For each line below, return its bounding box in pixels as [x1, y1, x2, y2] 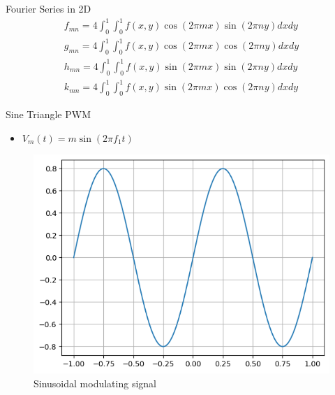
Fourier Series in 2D [6, 1, 91, 15]
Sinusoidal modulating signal [33, 375, 156, 390]
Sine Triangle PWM [6, 106, 91, 121]
